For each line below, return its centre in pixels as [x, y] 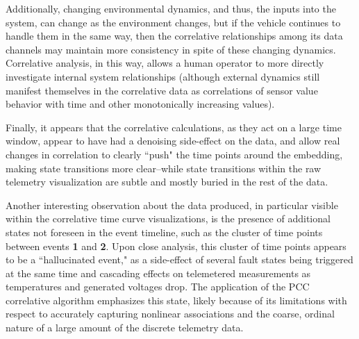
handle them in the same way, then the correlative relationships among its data [174, 36]
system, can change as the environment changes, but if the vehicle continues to [173, 22]
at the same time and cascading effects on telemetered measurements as [158, 273]
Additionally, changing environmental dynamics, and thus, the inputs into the [171, 8]
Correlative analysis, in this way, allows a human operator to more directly [165, 63]
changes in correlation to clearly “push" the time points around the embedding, [174, 154]
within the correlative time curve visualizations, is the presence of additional [168, 218]
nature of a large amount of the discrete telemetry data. [125, 328]
